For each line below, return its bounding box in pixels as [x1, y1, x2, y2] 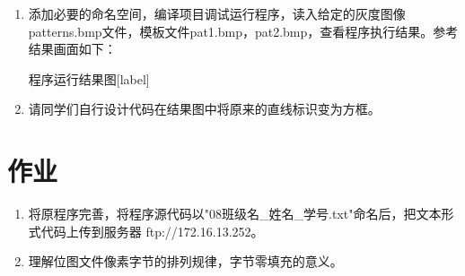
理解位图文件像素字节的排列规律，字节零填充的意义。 [28, 252, 343, 271]
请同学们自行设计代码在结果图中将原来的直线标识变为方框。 [28, 99, 381, 118]
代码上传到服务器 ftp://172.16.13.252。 [40, 221, 264, 240]
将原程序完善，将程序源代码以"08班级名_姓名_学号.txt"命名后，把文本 [28, 204, 442, 223]
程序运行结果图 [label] [28, 69, 150, 88]
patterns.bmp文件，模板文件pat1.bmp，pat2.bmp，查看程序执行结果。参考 [28, 22, 459, 40]
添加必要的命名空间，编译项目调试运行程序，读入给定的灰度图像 [28, 4, 406, 22]
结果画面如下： [28, 39, 117, 58]
